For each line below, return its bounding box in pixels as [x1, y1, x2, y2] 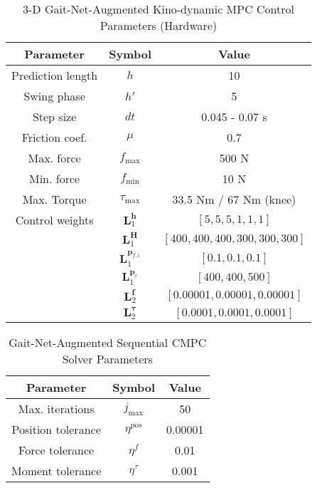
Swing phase [23, 88, 85, 104]
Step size [32, 108, 77, 125]
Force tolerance [18, 442, 95, 459]
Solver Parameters [62, 351, 153, 368]
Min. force [29, 170, 80, 187]
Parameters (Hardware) [100, 17, 217, 33]
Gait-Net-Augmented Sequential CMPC [9, 334, 207, 351]
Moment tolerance [11, 462, 102, 479]
